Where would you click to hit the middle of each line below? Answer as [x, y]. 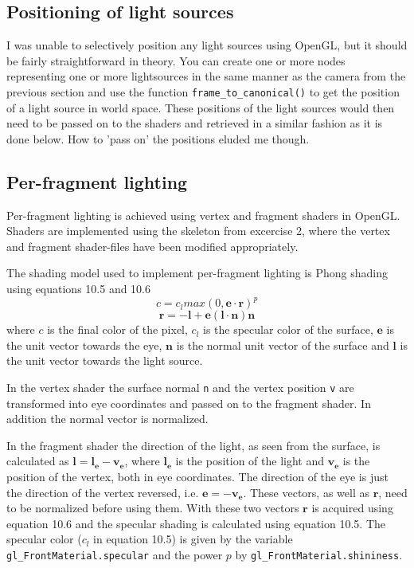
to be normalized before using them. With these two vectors [153, 508]
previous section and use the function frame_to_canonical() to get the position [203, 91]
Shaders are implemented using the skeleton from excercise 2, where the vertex [198, 231]
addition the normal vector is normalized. [107, 419]
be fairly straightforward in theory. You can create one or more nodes [176, 60]
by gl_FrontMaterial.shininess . [319, 554]
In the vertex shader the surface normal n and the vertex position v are [180, 387]
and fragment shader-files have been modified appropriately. [152, 246]
